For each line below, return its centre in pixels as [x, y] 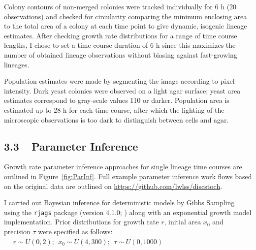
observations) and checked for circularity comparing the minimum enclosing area [126, 16]
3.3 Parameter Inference [71, 146]
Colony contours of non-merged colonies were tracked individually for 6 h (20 [120, 6]
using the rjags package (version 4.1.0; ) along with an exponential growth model [128, 212]
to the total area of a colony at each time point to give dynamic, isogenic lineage [126, 26]
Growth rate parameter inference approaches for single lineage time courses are [123, 167]
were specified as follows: [75, 231]
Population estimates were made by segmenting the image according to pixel [119, 81]
